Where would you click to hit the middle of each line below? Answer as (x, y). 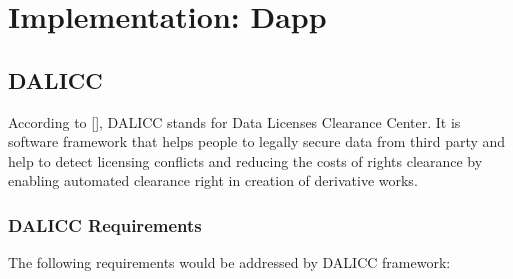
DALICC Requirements (105, 224)
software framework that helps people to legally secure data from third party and (257, 141)
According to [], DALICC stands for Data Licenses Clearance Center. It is (234, 121)
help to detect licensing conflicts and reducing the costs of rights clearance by (245, 160)
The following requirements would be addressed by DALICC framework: (229, 262)
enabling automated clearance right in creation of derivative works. (213, 180)
